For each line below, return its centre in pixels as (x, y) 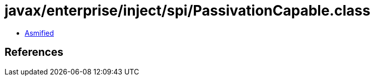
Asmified (40, 33)
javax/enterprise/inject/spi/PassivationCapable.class (188, 11)
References (34, 52)
